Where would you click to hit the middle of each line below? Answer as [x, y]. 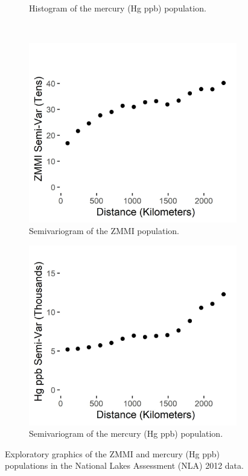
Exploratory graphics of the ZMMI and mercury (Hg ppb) [112, 453]
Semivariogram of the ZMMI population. [104, 231]
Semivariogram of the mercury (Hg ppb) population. [126, 433]
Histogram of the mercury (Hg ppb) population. [118, 8]
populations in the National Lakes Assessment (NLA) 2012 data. [124, 465]
